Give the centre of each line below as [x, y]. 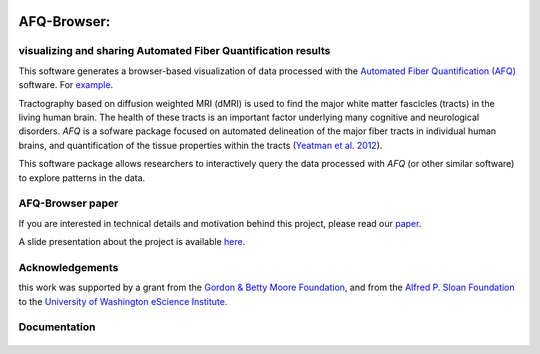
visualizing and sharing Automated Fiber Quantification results [174, 51]
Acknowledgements [68, 267]
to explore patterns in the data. [82, 177]
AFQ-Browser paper [68, 203]
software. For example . [66, 85]
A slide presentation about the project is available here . [132, 242]
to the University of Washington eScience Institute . [123, 301]
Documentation [57, 327]
